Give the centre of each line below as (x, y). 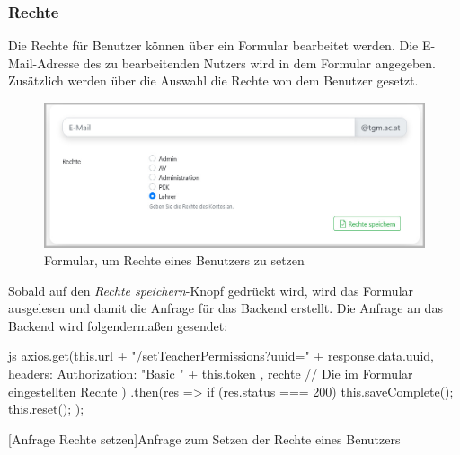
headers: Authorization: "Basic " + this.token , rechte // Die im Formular (211, 374)
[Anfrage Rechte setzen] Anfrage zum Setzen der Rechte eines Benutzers (204, 438)
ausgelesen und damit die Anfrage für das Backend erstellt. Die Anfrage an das (226, 308)
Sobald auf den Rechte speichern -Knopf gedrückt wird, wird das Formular (211, 290)
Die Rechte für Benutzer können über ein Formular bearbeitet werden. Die (213, 45)
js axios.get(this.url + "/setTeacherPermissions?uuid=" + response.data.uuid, (221, 356)
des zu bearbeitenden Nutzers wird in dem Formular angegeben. (259, 62)
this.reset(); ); (46, 409)
